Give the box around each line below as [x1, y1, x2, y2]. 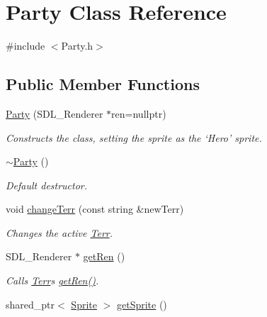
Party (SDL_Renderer [6, 106, 103, 121]
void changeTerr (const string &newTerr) [6, 201, 184, 216]
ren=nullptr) [111, 106, 166, 121]
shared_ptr [6, 296, 55, 311]
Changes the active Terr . [6, 225, 113, 240]
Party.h [61, 38, 93, 53]
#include [6, 38, 45, 53]
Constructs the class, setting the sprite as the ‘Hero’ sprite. [6, 130, 262, 145]
